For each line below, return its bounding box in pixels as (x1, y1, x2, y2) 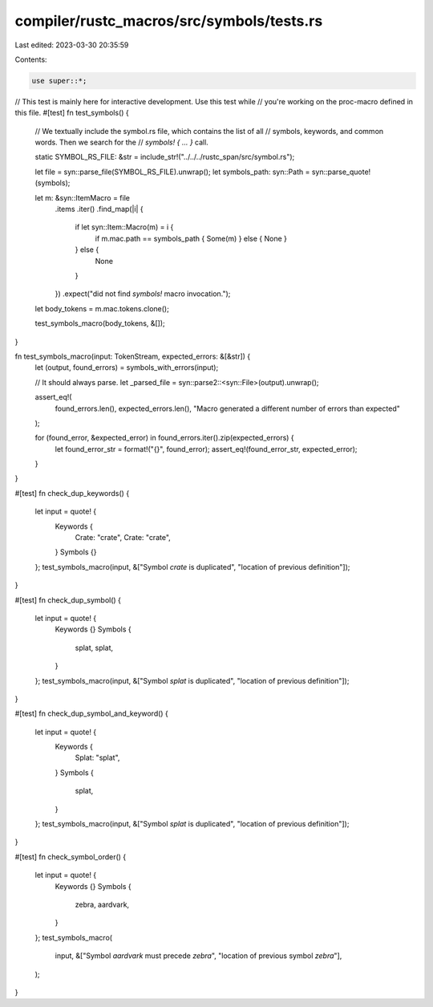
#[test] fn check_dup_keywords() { (14, 488, 130, 497)
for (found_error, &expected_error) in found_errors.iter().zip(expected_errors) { (34, 433, 294, 443)
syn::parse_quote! (311, 167, 371, 177)
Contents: (14, 55, 47, 64)
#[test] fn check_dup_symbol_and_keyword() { (14, 709, 168, 718)
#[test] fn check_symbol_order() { (14, 851, 127, 862)
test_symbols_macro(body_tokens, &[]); (34, 319, 166, 328)
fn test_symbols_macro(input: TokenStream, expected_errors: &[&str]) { (14, 351, 251, 361)
